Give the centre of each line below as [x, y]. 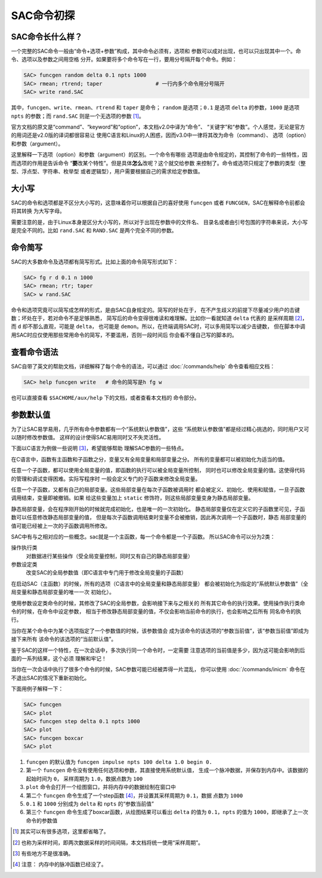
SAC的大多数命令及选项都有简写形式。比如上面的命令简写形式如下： [95, 261]
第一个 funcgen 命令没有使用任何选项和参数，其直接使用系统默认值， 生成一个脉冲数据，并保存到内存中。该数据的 [167, 770]
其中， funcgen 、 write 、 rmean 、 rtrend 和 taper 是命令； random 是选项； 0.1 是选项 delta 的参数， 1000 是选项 [155, 108]
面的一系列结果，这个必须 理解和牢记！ [59, 658]
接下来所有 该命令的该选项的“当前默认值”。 [64, 639]
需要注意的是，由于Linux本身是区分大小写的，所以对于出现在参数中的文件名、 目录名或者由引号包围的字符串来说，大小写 [160, 222]
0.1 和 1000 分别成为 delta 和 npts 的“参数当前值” [90, 804]
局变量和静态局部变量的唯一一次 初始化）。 [63, 592]
